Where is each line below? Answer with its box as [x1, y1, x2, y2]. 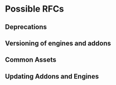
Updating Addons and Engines [5, 72, 99, 81]
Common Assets [5, 56, 57, 64]
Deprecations [5, 23, 47, 31]
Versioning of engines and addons [5, 39, 111, 47]
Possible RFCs [5, 3, 64, 15]
